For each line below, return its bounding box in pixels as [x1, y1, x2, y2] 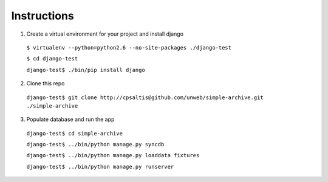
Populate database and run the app [26, 115, 115, 123]
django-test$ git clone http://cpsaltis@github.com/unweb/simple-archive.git [26, 94, 264, 101]
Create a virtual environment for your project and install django [26, 30, 183, 37]
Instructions [11, 9, 74, 22]
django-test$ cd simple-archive [26, 130, 123, 137]
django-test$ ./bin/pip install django [26, 67, 145, 73]
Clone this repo [26, 80, 65, 87]
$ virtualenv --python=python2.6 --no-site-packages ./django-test [26, 44, 232, 51]
